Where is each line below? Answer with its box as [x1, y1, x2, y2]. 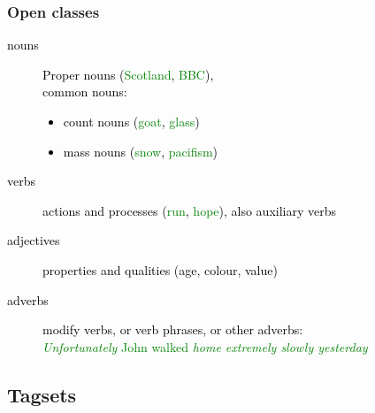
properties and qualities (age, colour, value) [42, 260, 278, 279]
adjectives [7, 231, 60, 249]
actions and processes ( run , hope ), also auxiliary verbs [42, 201, 336, 219]
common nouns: [42, 82, 127, 101]
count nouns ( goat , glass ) [63, 112, 200, 130]
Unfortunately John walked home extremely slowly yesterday [42, 337, 368, 356]
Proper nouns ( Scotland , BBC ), [42, 65, 214, 83]
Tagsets [7, 380, 77, 408]
